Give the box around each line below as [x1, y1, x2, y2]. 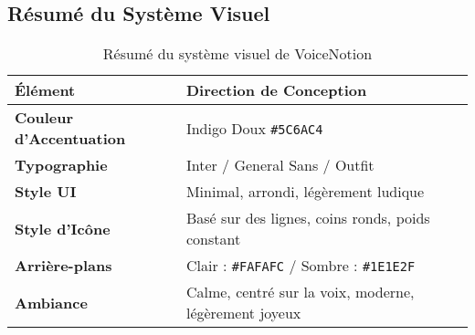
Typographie [15, 154, 108, 176]
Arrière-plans [15, 255, 112, 277]
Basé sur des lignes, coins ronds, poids [185, 207, 430, 229]
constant [185, 228, 241, 250]
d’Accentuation [15, 128, 126, 150]
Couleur [15, 107, 74, 129]
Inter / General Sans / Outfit [185, 154, 375, 176]
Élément [15, 79, 76, 101]
